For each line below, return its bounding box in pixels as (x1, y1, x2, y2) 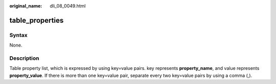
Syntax (9, 31, 28, 38)
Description (9, 55, 39, 62)
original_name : (9, 3, 42, 9)
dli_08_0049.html (50, 3, 86, 9)
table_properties (9, 16, 64, 25)
